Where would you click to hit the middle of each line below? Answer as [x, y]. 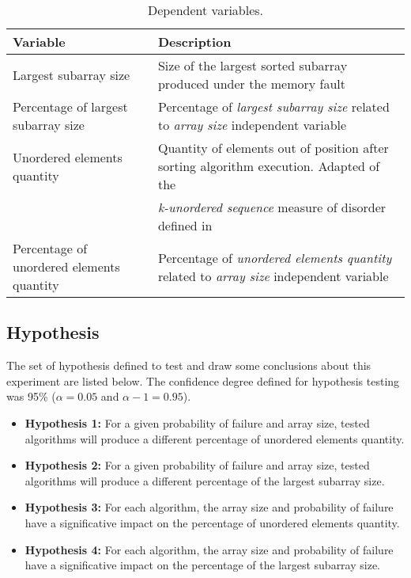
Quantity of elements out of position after [273, 148]
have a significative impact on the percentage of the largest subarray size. [202, 565]
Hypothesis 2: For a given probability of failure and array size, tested [197, 465]
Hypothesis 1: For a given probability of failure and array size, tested [197, 422]
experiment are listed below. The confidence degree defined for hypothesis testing [203, 380]
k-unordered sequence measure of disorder [272, 207]
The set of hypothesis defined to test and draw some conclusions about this [189, 365]
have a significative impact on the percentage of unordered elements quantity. [212, 522]
